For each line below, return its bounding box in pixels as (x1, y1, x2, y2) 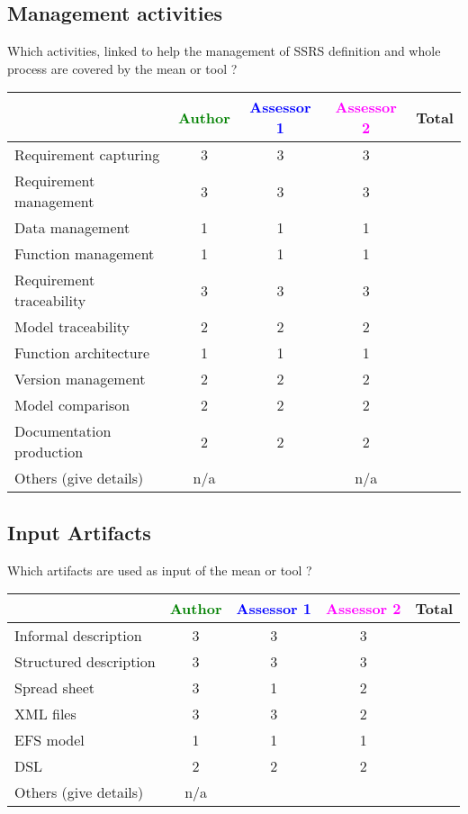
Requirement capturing (14, 144, 160, 166)
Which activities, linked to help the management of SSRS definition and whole (7, 41, 441, 60)
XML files (14, 703, 76, 725)
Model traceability (14, 316, 130, 338)
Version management (14, 368, 146, 390)
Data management (14, 217, 130, 239)
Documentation (14, 421, 112, 442)
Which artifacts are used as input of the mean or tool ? (7, 560, 312, 579)
